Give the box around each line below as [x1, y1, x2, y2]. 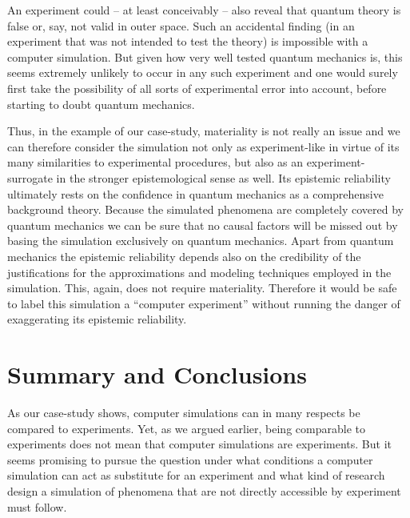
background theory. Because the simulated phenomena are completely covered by [7, 201, 404, 218]
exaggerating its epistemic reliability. [7, 311, 187, 327]
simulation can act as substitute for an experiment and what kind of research [7, 467, 385, 484]
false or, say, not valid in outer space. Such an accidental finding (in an [7, 17, 355, 34]
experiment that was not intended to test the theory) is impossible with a [7, 33, 368, 50]
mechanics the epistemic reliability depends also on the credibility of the [7, 247, 361, 264]
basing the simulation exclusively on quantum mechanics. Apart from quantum [7, 232, 394, 249]
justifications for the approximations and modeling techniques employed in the [7, 263, 392, 280]
